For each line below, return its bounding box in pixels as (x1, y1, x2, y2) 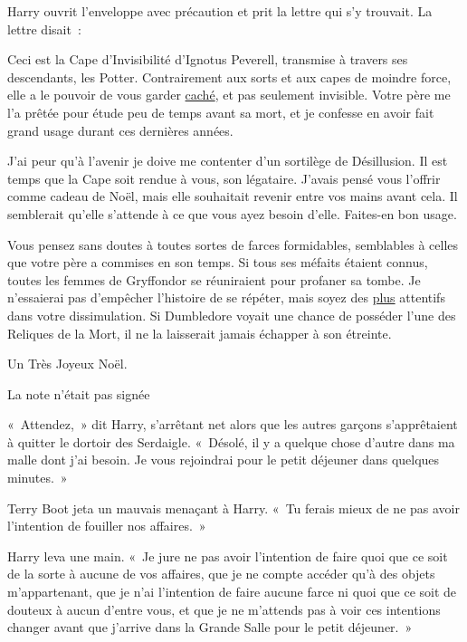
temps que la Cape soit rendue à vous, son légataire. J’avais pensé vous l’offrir (7, 168, 441, 187)
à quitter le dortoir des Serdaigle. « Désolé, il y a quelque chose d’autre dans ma (7, 432, 455, 451)
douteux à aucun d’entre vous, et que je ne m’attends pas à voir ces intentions (7, 599, 441, 618)
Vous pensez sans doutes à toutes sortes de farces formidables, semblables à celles (7, 235, 459, 254)
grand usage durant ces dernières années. (7, 120, 233, 139)
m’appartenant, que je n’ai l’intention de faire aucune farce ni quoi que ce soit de (7, 582, 457, 601)
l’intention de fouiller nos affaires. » (7, 516, 206, 535)
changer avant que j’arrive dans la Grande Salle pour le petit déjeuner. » (7, 618, 413, 637)
